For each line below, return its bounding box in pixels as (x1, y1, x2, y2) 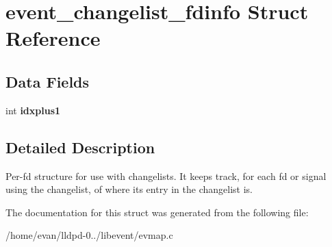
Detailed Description (5, 136, 155, 157)
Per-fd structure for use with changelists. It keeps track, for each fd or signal (5, 168, 327, 183)
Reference (5, 24, 101, 52)
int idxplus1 (5, 103, 61, 117)
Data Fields (5, 70, 90, 92)
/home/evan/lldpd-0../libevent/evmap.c (5, 228, 173, 242)
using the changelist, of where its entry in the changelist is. (5, 182, 253, 196)
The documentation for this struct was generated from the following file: (5, 205, 309, 219)
